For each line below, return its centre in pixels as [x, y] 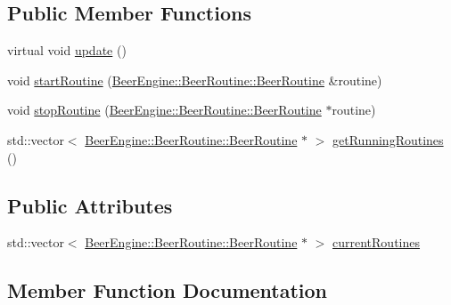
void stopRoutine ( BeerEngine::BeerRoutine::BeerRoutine [164, 110]
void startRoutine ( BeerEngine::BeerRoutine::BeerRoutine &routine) [195, 80]
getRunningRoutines [388, 139]
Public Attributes [90, 205]
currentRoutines [377, 242]
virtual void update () [67, 50]
